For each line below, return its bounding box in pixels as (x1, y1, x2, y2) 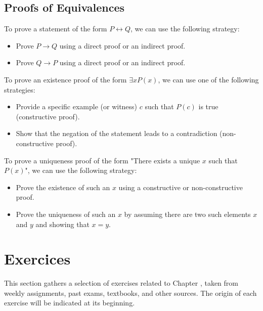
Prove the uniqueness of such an (16, 208, 116, 219)
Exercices (4, 248, 71, 269)
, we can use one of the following (158, 74, 259, 84)
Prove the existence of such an (16, 182, 110, 192)
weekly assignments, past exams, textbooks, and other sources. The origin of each (4, 287, 257, 298)
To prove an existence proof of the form (4, 74, 127, 84)
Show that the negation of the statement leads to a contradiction (16, 128, 217, 139)
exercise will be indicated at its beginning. (4, 297, 135, 308)
